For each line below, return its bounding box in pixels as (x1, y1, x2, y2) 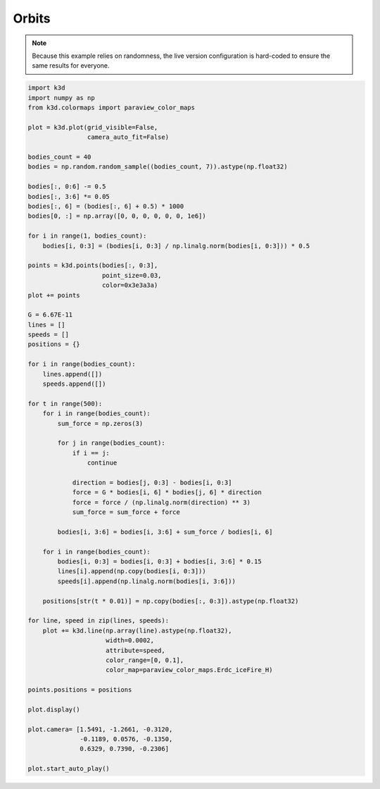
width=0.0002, (106, 637, 155, 644)
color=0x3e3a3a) (102, 281, 158, 289)
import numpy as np (27, 94, 95, 102)
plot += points (27, 291, 80, 299)
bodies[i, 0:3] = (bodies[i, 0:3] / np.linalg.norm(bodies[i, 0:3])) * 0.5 (42, 242, 310, 250)
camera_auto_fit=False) (87, 133, 169, 141)
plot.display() (27, 705, 80, 714)
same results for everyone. (32, 61, 110, 70)
